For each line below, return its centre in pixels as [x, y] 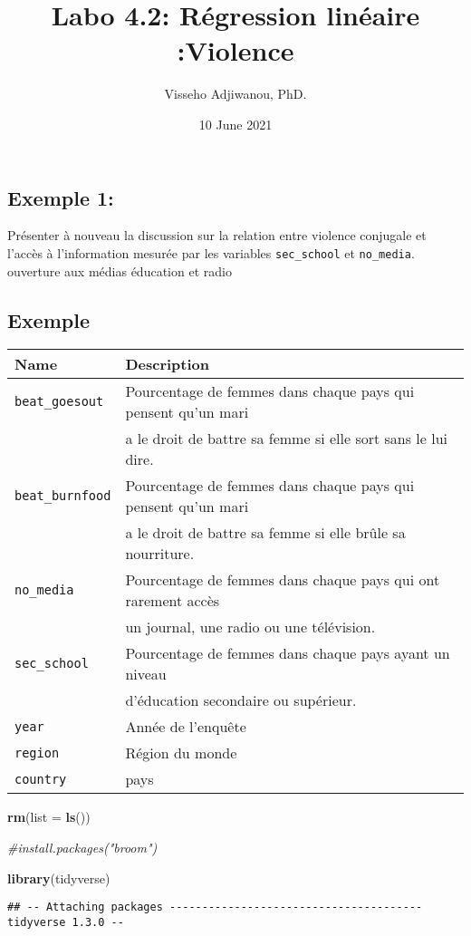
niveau [146, 674]
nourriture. [160, 554]
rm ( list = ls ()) [49, 817]
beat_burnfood [63, 496]
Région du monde [181, 753]
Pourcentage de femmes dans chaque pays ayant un [288, 653]
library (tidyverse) [59, 878]
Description [167, 364]
